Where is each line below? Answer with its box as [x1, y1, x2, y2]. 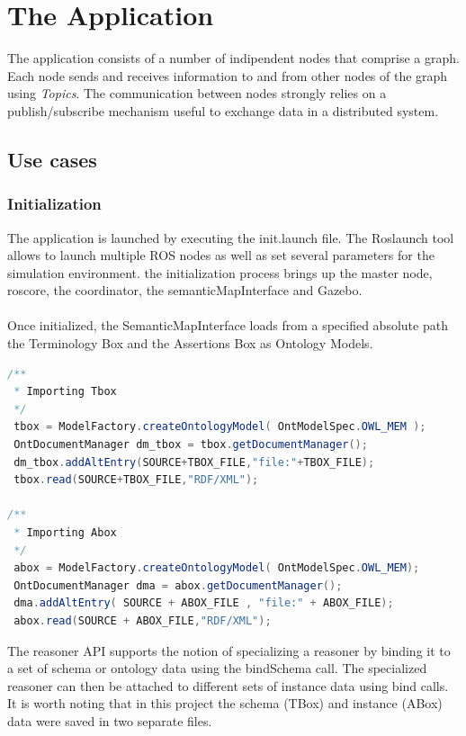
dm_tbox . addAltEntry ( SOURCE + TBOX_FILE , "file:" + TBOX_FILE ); [13, 455, 375, 469]
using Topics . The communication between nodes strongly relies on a [7, 84, 387, 103]
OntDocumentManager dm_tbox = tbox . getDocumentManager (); [13, 438, 368, 452]
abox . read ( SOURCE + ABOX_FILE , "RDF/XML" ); [13, 614, 272, 627]
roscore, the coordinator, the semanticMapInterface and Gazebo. [7, 281, 363, 300]
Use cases [7, 145, 97, 173]
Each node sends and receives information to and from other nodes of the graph [7, 66, 448, 85]
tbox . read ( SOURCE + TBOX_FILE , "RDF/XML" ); [13, 473, 259, 487]
